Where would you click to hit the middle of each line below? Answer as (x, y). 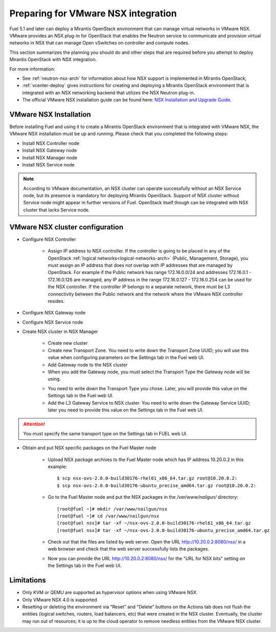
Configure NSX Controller (49, 239)
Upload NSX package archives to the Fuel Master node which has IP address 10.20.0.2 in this (146, 459)
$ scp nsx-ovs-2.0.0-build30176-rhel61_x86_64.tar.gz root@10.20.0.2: (147, 478)
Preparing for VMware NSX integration (93, 13)
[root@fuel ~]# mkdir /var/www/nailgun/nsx (112, 509)
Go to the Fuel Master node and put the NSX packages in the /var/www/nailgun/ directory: (143, 497)
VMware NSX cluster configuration (66, 227)
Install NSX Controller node (51, 143)
